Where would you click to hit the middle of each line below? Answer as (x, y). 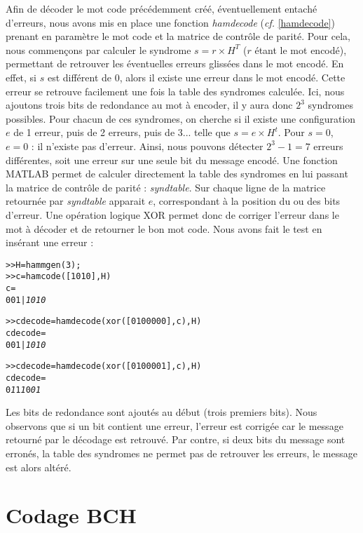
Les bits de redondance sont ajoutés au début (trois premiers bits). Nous (162, 412)
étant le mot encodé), (301, 49)
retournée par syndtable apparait (76, 201)
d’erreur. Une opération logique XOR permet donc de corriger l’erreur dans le (172, 214)
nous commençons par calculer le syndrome (98, 49)
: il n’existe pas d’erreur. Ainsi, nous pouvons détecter (147, 146)
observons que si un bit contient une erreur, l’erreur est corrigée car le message (174, 425)
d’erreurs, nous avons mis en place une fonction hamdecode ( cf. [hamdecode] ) (170, 22)
